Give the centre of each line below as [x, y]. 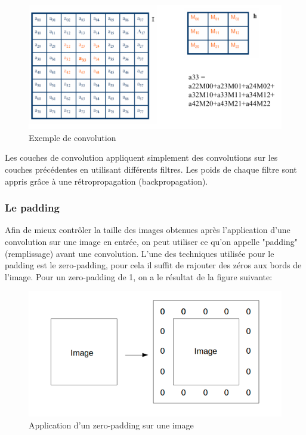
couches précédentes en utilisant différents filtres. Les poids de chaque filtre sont [151, 169]
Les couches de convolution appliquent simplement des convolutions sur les [141, 157]
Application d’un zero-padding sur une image [111, 425]
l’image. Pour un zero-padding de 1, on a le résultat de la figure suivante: [139, 276]
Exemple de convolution [72, 137]
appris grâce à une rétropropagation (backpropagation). [106, 181]
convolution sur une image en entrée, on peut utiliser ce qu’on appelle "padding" [152, 242]
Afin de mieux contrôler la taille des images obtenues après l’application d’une [148, 230]
